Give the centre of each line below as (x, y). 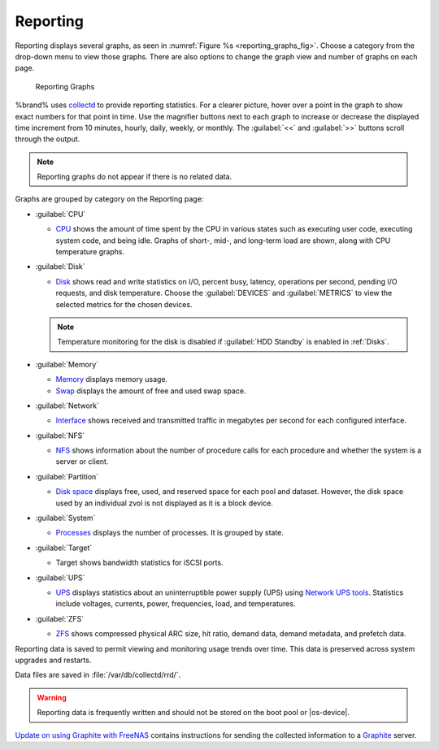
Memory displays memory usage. (112, 379)
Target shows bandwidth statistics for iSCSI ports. (139, 563)
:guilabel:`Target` (64, 548)
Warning (52, 697)
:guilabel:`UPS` (60, 578)
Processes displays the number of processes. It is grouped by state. (170, 533)
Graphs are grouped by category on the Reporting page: (109, 199)
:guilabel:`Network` (67, 405)
